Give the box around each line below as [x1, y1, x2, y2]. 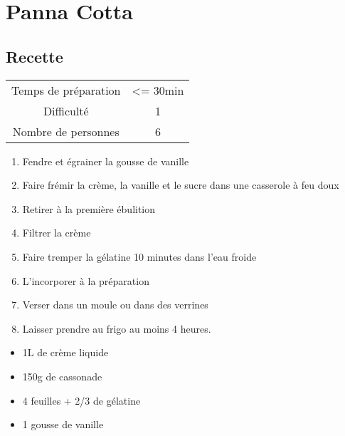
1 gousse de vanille [22, 417, 104, 432]
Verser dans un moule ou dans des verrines [22, 297, 208, 312]
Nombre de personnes [12, 123, 120, 140]
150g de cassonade [22, 368, 102, 383]
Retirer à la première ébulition [22, 201, 156, 216]
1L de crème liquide [22, 345, 109, 360]
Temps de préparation [11, 81, 121, 98]
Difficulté [43, 102, 89, 119]
